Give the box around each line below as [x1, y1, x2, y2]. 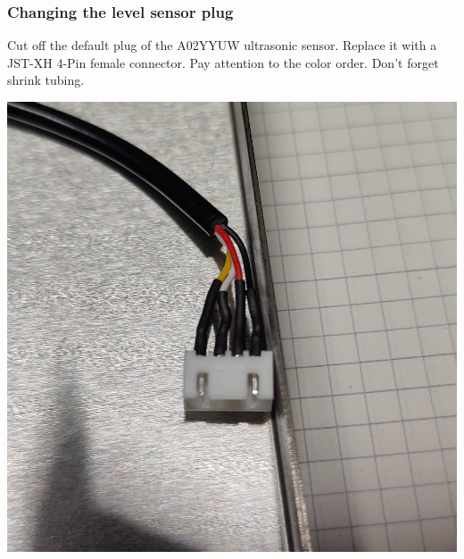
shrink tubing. [7, 71, 85, 89]
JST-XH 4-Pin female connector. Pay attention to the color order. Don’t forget [7, 53, 439, 71]
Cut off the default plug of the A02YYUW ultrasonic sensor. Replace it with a [7, 36, 437, 54]
